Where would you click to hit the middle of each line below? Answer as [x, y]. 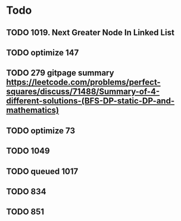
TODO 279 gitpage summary [60, 73]
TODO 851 [25, 212]
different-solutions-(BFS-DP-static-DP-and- [90, 101]
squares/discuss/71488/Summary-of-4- [83, 92]
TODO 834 [26, 191]
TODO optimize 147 [43, 52]
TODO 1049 [28, 151]
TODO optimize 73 [41, 131]
